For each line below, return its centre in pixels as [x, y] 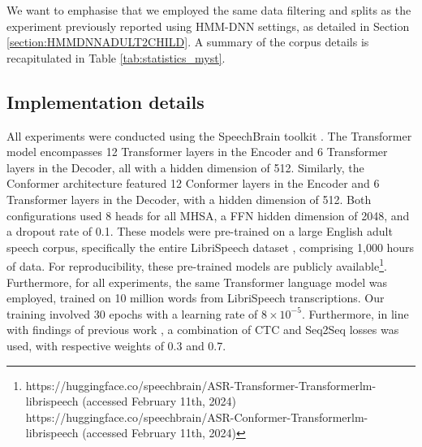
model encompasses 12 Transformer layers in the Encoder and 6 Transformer [197, 152]
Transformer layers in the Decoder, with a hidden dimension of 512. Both [189, 199]
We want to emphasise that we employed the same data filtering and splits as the [209, 10]
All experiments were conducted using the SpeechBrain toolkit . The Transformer [209, 135]
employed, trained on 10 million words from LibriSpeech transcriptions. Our [196, 298]
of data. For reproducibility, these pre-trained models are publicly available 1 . [197, 265]
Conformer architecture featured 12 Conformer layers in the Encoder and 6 [193, 183]
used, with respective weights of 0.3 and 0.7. [116, 345]
